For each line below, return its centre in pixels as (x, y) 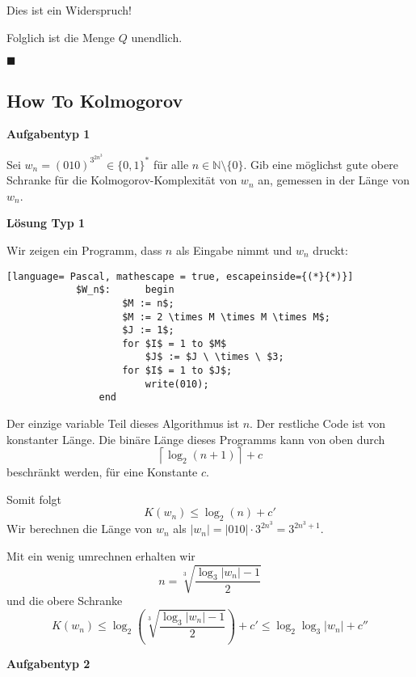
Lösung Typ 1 (46, 223)
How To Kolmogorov (95, 100)
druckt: (330, 250)
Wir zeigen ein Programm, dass (84, 250)
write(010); (177, 384)
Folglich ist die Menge (61, 37)
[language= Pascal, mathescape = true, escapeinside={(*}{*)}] (180, 276)
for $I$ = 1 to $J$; (177, 371)
